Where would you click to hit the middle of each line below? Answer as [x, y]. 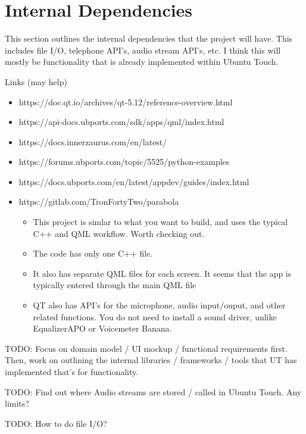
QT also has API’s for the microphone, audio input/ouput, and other [159, 305]
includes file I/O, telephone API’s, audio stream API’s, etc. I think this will [143, 50]
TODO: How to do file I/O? [56, 423]
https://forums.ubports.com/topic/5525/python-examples [124, 162]
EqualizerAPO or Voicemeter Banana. [102, 328]
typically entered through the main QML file [115, 285]
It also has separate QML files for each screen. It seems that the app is [162, 273]
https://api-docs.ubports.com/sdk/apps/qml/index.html [121, 122]
